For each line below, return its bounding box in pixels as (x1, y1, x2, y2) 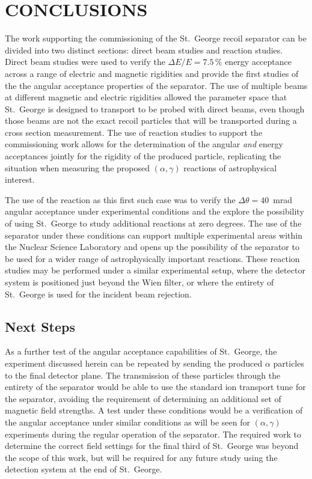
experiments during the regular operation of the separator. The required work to (5, 427, 301, 440)
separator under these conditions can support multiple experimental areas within (5, 228, 302, 241)
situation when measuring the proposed (5, 161, 150, 174)
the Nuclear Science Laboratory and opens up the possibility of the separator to (5, 240, 299, 253)
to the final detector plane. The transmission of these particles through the (5, 368, 281, 381)
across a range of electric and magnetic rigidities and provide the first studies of (5, 67, 299, 79)
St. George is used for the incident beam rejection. (5, 287, 192, 300)
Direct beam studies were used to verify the (5, 55, 165, 68)
